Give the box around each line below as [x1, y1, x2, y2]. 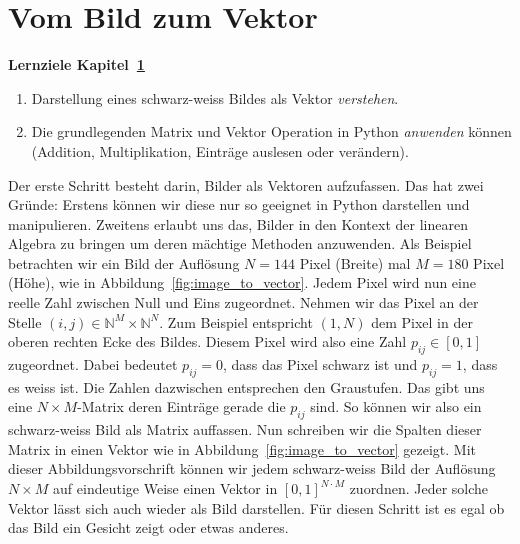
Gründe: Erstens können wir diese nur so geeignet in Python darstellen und [8, 194, 470, 215]
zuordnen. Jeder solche [349, 478, 489, 499]
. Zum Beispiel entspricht [159, 311, 313, 332]
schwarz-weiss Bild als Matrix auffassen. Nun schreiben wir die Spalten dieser [8, 419, 482, 440]
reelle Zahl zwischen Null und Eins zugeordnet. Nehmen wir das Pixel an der [8, 292, 479, 313]
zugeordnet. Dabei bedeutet [8, 354, 178, 375]
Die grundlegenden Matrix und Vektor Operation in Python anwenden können [31, 121, 512, 142]
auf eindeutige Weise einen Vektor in [53, 478, 278, 499]
